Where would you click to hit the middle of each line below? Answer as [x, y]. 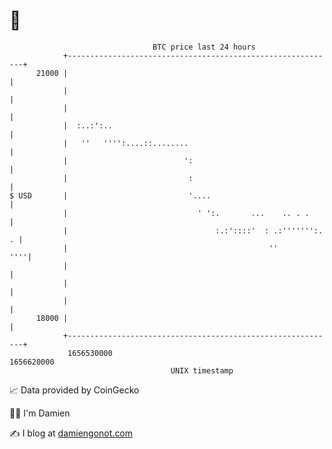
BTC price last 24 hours [204, 47]
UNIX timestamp [202, 370]
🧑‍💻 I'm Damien [40, 413]
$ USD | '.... [110, 195]
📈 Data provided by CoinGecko [74, 390]
